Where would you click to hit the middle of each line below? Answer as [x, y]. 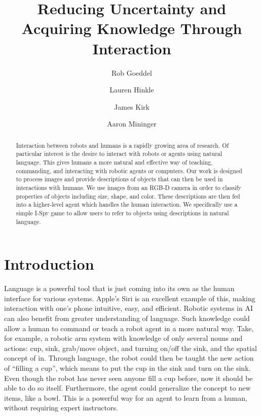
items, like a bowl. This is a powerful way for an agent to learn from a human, [126, 397]
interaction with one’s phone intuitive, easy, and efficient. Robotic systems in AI [128, 308]
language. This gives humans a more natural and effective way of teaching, [114, 162]
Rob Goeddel [132, 72]
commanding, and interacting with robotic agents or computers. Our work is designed [129, 170]
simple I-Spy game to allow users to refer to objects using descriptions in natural [122, 213]
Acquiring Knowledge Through [132, 28]
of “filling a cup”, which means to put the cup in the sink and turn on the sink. [127, 367]
